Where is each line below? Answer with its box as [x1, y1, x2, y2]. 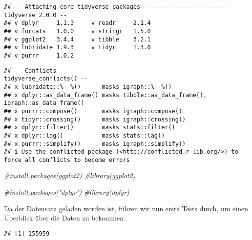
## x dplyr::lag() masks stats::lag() [4, 132, 165, 139]
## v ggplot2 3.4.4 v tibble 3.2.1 [4, 36, 151, 43]
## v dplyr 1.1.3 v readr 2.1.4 [4, 20, 151, 27]
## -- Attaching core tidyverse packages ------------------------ [4, 3, 228, 10]
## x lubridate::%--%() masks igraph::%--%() [4, 83, 172, 90]
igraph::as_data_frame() [4, 100, 84, 107]
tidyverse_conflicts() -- [4, 75, 88, 82]
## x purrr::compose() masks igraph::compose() [4, 107, 183, 115]
